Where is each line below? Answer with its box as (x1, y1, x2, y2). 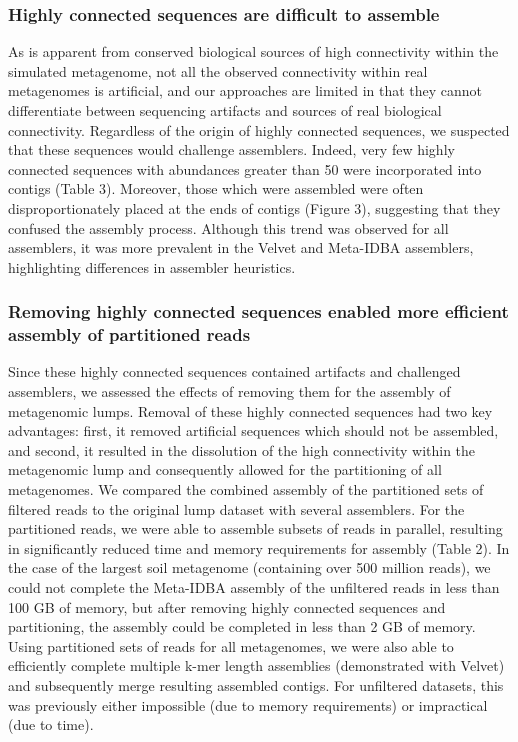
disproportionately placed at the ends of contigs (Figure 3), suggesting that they (8, 197, 501, 218)
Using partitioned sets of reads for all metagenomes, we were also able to (8, 635, 454, 656)
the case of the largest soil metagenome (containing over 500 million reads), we (8, 557, 491, 578)
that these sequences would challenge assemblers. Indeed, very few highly (8, 139, 455, 160)
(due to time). (8, 714, 94, 735)
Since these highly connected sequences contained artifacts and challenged (8, 361, 461, 382)
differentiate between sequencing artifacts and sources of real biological (8, 100, 442, 120)
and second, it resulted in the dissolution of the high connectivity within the (8, 439, 476, 460)
